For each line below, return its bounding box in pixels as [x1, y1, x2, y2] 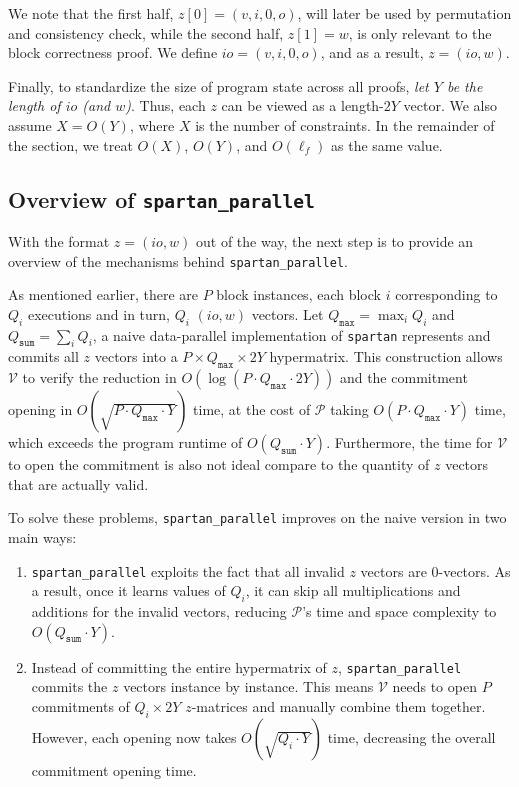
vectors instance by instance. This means [123, 676, 374, 697]
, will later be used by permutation [297, 3, 512, 23]
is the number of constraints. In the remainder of [195, 114, 495, 135]
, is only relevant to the [348, 22, 492, 43]
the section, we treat [8, 134, 133, 155]
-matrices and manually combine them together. [191, 695, 486, 716]
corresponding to [395, 284, 498, 305]
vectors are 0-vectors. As [360, 560, 511, 581]
